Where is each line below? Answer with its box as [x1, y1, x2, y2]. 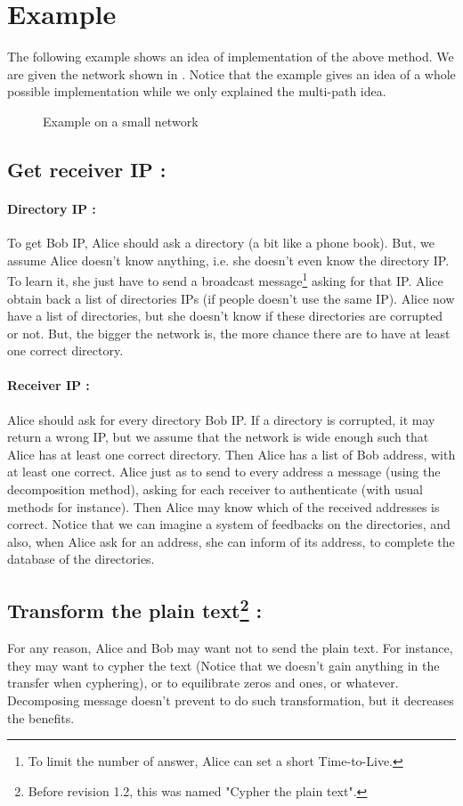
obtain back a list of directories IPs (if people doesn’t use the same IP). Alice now [7, 289, 455, 307]
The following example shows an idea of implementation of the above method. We [7, 47, 454, 66]
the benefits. [7, 708, 75, 727]
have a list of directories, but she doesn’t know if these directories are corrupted [7, 306, 443, 325]
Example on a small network [43, 111, 199, 130]
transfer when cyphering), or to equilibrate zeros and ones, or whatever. [7, 673, 399, 692]
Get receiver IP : [7, 155, 167, 183]
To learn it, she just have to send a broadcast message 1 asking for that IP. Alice [7, 269, 443, 289]
